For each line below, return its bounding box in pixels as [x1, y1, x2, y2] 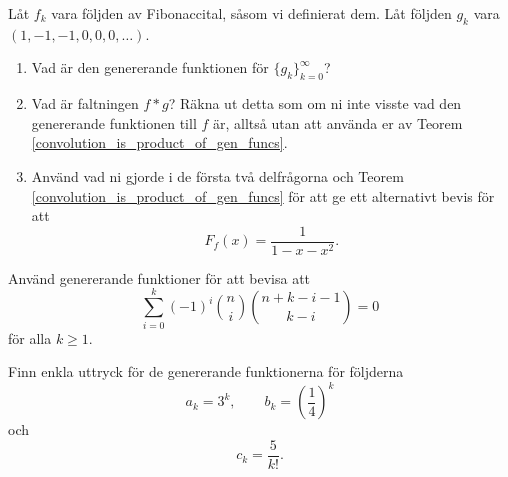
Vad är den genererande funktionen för [31, 57, 269, 78]
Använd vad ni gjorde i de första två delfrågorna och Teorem [31, 165, 404, 186]
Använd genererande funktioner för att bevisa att [8, 267, 311, 288]
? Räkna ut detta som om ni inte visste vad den [168, 93, 462, 114]
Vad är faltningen [31, 93, 139, 114]
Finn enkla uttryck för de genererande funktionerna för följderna [8, 361, 404, 382]
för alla [8, 327, 52, 348]
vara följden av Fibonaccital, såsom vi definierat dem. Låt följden [51, 3, 452, 23]
